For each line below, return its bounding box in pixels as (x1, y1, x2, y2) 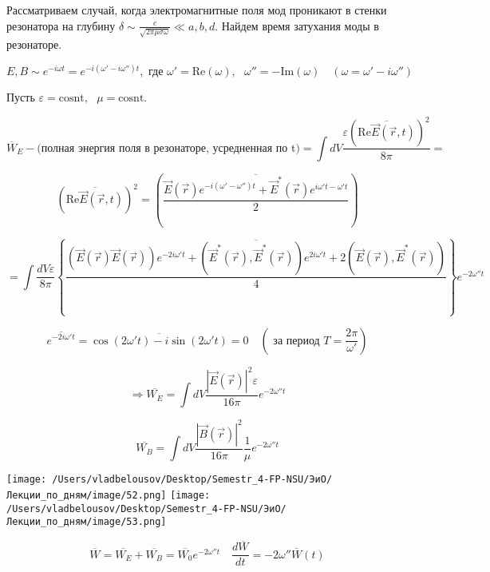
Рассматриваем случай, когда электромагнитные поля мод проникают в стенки (6, 2, 387, 18)
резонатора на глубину (6, 17, 116, 34)
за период (273, 335, 320, 347)
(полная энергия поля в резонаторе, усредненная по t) (37, 142, 300, 154)
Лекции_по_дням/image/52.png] (6, 490, 167, 502)
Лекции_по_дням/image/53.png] (6, 516, 167, 528)
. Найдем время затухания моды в (215, 17, 379, 34)
